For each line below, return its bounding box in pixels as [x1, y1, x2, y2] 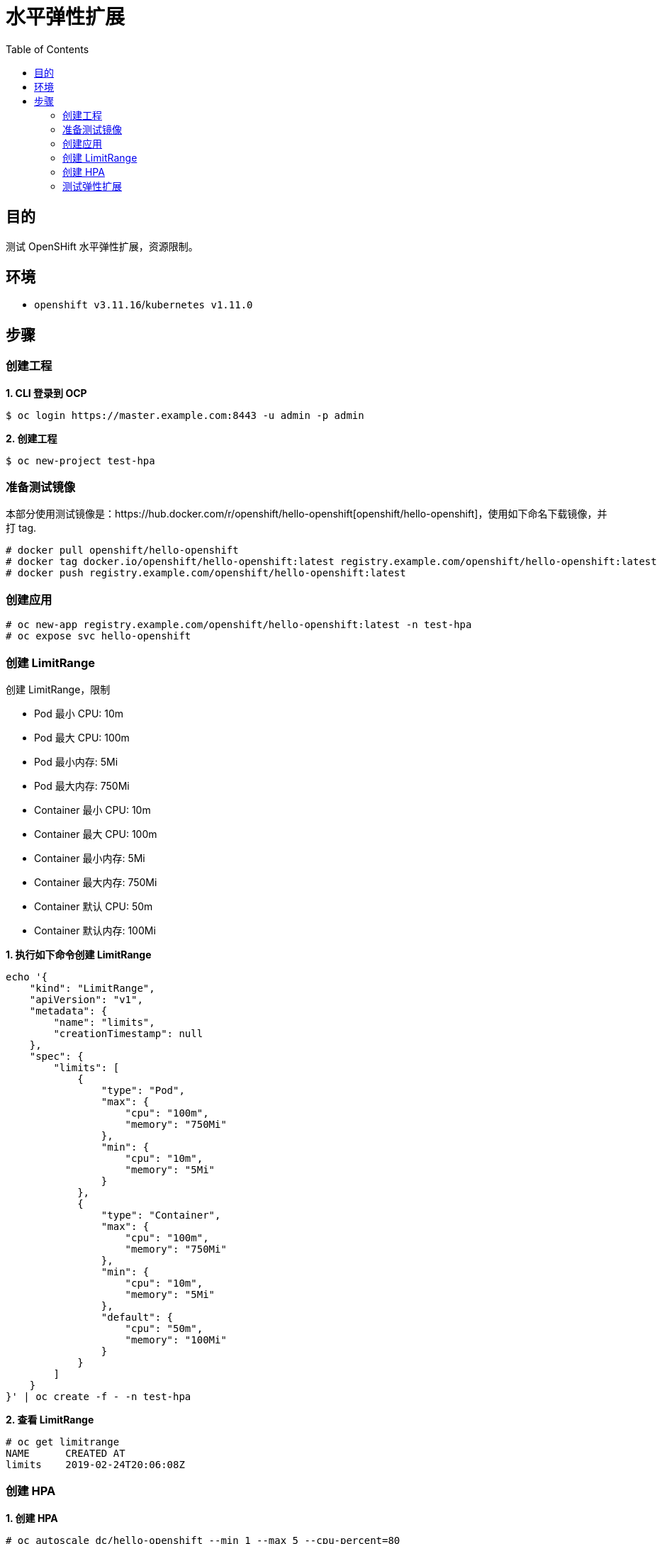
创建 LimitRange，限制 [6, 683, 111, 695]
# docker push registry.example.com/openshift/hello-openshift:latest [6, 567, 406, 579]
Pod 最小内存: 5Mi [34, 755, 118, 768]
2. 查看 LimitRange [6, 1413, 94, 1426]
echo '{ [6, 970, 48, 983]
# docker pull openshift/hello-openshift [6, 544, 239, 556]
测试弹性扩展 [62, 179, 122, 192]
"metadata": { [29, 1005, 108, 1017]
